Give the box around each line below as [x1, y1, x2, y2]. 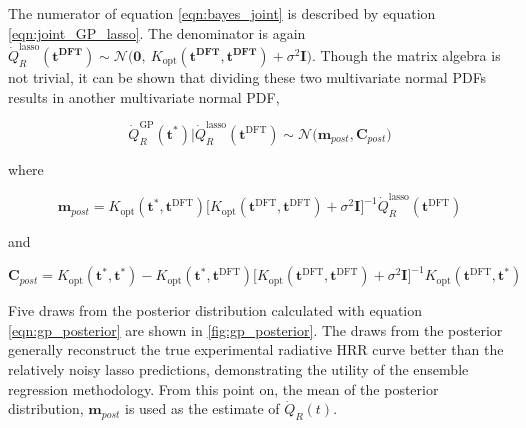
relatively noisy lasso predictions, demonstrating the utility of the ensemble [8, 359, 469, 379]
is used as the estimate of [124, 398, 280, 419]
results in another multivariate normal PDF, [8, 86, 280, 107]
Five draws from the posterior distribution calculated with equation [8, 300, 423, 321]
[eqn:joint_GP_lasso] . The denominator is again [8, 22, 306, 43]
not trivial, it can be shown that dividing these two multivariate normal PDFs [8, 66, 487, 87]
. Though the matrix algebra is [311, 44, 501, 65]
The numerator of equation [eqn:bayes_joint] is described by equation [8, 3, 436, 23]
